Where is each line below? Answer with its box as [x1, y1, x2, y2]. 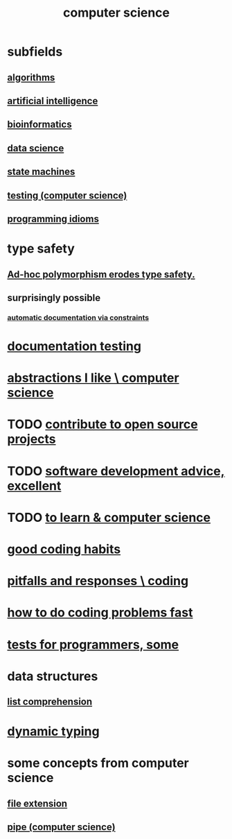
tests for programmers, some [7, 636, 179, 652]
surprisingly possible [7, 291, 101, 303]
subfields [7, 44, 63, 60]
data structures [7, 668, 98, 684]
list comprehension [7, 696, 93, 708]
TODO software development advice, [7, 463, 225, 479]
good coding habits [7, 541, 121, 557]
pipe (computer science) [7, 821, 116, 833]
